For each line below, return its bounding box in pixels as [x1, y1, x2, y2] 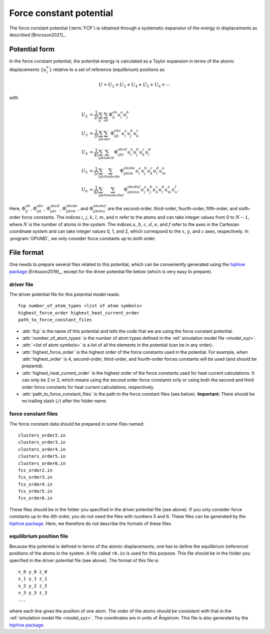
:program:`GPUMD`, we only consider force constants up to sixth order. [9, 235, 156, 241]
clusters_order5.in [18, 454, 66, 459]
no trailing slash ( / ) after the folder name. [21, 398, 107, 404]
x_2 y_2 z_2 [18, 583, 47, 589]
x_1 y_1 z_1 [18, 576, 47, 582]
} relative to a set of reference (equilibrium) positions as [49, 66, 165, 72]
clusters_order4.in [18, 446, 66, 452]
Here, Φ [9, 205, 26, 211]
